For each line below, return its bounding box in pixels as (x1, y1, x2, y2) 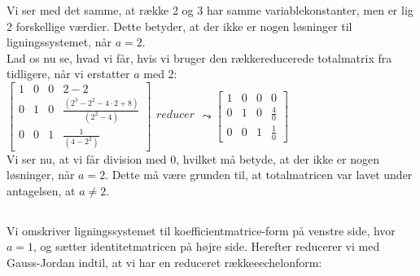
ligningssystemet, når (7, 33, 112, 50)
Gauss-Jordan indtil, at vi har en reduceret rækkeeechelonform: (7, 253, 322, 270)
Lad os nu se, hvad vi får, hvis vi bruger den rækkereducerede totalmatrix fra (7, 49, 392, 66)
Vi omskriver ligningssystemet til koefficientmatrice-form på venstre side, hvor (7, 221, 396, 239)
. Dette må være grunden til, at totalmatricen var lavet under (105, 166, 413, 183)
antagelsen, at (7, 182, 76, 199)
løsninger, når (7, 166, 75, 183)
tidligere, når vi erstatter (7, 65, 130, 82)
